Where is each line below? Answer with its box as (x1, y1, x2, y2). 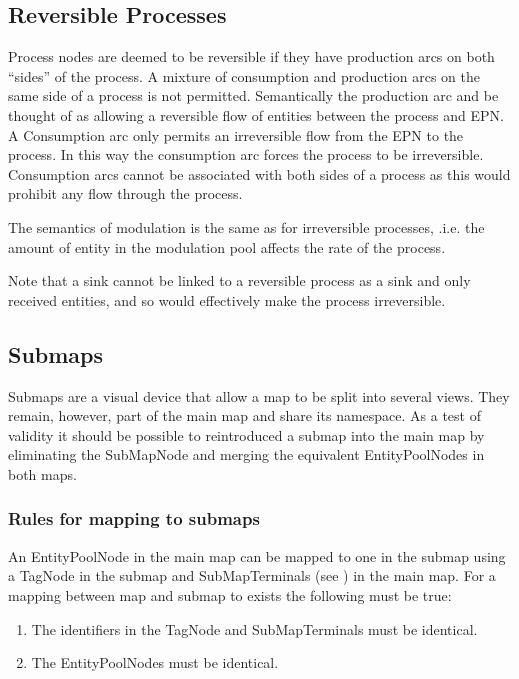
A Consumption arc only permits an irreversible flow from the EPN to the (8, 124, 464, 145)
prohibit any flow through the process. (8, 183, 243, 204)
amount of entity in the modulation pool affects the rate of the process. (8, 236, 446, 257)
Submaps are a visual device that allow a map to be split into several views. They (8, 385, 510, 406)
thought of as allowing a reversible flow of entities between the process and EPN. (8, 104, 504, 125)
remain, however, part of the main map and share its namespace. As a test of (8, 405, 481, 426)
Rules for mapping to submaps (8, 506, 260, 531)
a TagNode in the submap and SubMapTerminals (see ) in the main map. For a (8, 565, 496, 586)
